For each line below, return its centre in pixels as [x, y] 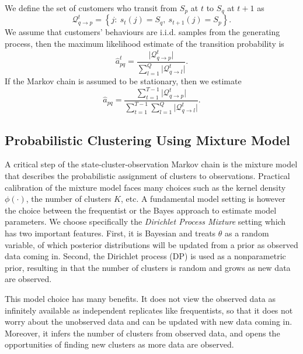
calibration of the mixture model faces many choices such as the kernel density [145, 187]
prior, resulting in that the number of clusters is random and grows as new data [148, 267]
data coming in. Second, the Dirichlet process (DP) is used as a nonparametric [145, 256]
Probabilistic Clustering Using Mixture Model [147, 140]
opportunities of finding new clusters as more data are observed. [119, 344]
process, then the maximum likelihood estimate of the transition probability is [144, 44]
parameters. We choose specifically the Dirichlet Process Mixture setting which [145, 221]
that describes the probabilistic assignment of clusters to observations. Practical [147, 175]
